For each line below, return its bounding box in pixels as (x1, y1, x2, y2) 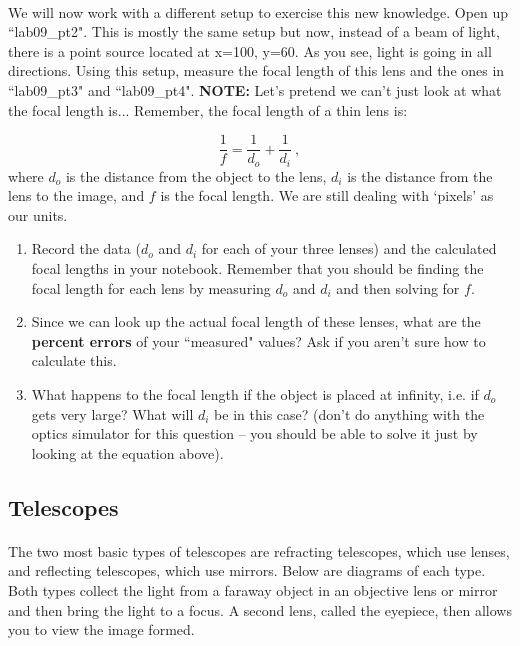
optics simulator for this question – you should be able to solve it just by (31, 423, 478, 444)
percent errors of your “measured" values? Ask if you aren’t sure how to (31, 330, 486, 351)
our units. (8, 204, 68, 225)
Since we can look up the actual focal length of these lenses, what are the (31, 311, 481, 332)
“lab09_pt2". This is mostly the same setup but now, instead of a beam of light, (8, 21, 500, 42)
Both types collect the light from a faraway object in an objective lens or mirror (8, 579, 498, 600)
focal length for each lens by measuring (31, 277, 271, 298)
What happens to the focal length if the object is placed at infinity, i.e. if (31, 384, 479, 405)
